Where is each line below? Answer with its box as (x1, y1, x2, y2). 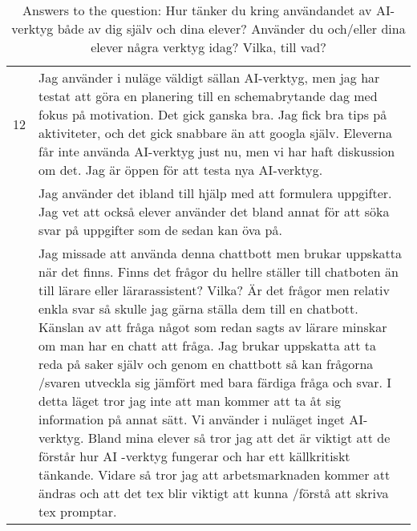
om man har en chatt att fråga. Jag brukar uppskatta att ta (38, 336, 376, 355)
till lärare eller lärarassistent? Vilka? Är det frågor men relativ (38, 281, 391, 299)
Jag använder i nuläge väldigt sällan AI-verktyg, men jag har (38, 68, 380, 87)
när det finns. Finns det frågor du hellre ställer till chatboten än (38, 262, 399, 281)
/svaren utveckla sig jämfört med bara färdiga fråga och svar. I (38, 373, 392, 391)
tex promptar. (38, 502, 117, 521)
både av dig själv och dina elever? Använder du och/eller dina (57, 19, 406, 38)
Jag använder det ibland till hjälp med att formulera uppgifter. (38, 184, 392, 202)
